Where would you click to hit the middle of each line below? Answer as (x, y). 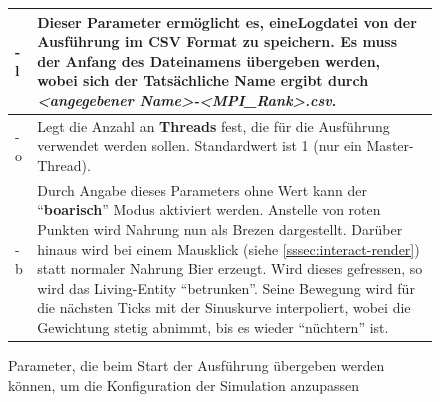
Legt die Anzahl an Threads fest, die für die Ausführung (213, 125)
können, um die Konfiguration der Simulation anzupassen (184, 384)
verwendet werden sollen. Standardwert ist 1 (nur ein (199, 145)
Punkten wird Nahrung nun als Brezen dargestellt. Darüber (220, 228)
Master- (390, 145)
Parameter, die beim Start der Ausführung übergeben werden (196, 365)
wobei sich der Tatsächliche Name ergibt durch (203, 80)
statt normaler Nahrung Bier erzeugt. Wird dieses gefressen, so (230, 268)
